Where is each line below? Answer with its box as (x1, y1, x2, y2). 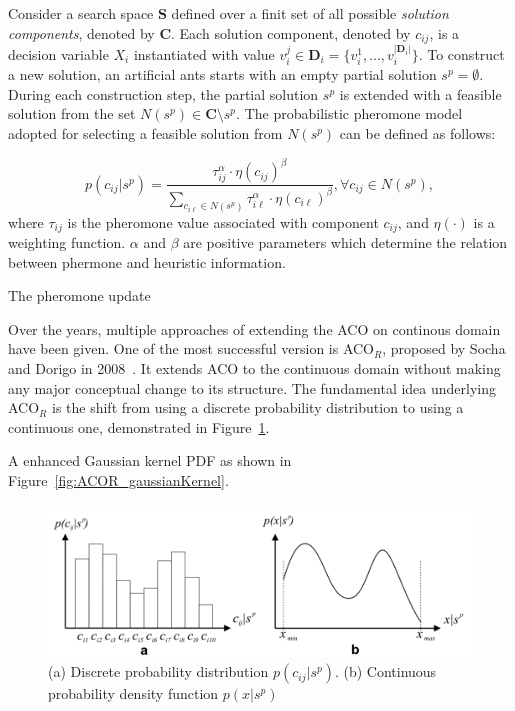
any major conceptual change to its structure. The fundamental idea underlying (8, 377, 497, 398)
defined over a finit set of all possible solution (171, 3, 449, 23)
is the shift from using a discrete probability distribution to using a (51, 397, 464, 418)
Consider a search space (8, 3, 154, 23)
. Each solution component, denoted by (171, 22, 411, 43)
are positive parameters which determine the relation (183, 232, 508, 252)
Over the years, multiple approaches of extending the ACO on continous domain (8, 318, 501, 339)
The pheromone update (8, 285, 151, 306)
